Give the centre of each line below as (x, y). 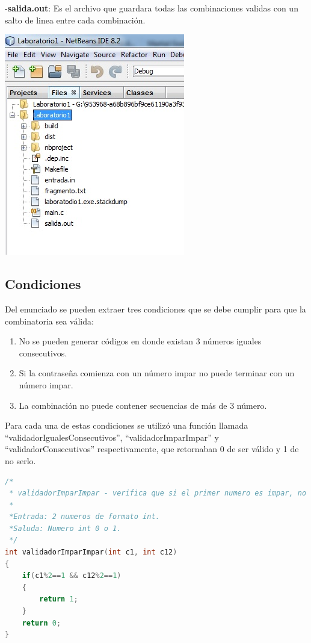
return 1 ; (59, 599)
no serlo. (20, 460)
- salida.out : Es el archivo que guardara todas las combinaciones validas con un (152, 8)
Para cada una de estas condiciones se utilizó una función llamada (127, 425)
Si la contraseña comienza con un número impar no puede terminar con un (157, 373)
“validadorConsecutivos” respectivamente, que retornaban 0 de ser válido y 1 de (152, 449)
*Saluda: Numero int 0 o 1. (65, 528)
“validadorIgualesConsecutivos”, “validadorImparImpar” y (112, 437)
